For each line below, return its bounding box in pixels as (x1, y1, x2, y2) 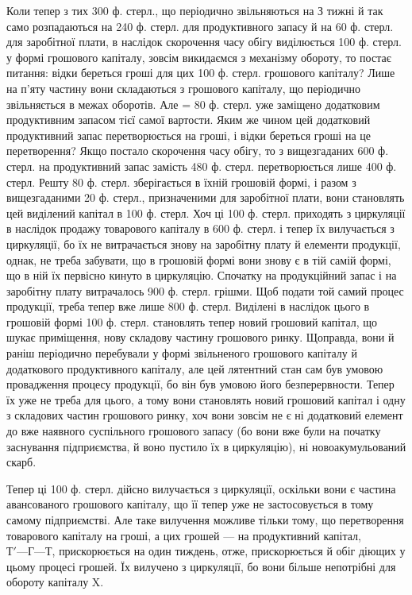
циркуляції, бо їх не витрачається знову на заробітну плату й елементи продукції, (6, 235, 401, 252)
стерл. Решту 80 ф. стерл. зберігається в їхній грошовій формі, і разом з (6, 173, 356, 190)
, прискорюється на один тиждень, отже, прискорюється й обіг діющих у (52, 543, 406, 559)
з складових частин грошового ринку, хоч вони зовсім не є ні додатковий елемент (6, 407, 403, 423)
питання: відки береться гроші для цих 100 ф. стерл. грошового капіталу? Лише (6, 64, 395, 81)
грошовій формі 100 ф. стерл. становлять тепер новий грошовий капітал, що (6, 313, 378, 330)
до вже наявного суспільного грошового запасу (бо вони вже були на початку (6, 423, 381, 439)
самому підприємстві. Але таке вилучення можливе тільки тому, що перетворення (6, 512, 404, 527)
